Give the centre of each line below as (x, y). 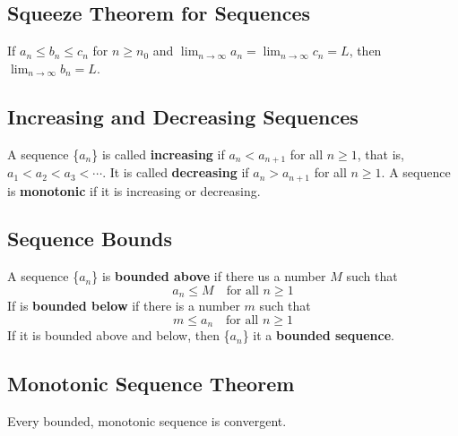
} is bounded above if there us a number (209, 276)
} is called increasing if (158, 154)
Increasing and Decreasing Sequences (183, 116)
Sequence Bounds (90, 239)
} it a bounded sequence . (318, 335)
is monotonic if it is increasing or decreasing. (134, 190)
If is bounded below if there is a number (124, 306)
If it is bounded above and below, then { (119, 335)
